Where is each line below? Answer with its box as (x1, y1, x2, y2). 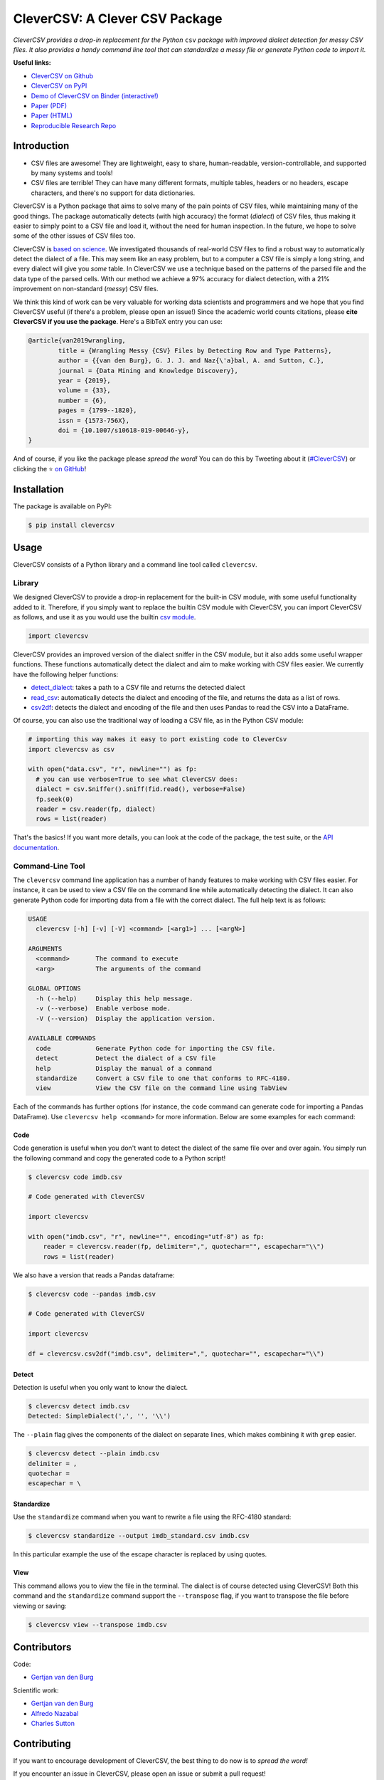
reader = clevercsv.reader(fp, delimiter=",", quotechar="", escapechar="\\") (43, 1242, 325, 1251)
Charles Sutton (31, 1719, 75, 1727)
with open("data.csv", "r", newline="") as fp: (28, 765, 197, 773)
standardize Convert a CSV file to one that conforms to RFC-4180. (36, 1074, 291, 1082)
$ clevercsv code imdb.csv (28, 1173, 122, 1181)
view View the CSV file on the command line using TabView (36, 1084, 287, 1092)
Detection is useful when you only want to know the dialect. (13, 1383, 188, 1391)
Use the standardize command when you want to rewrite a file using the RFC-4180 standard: (13, 1513, 292, 1522)
